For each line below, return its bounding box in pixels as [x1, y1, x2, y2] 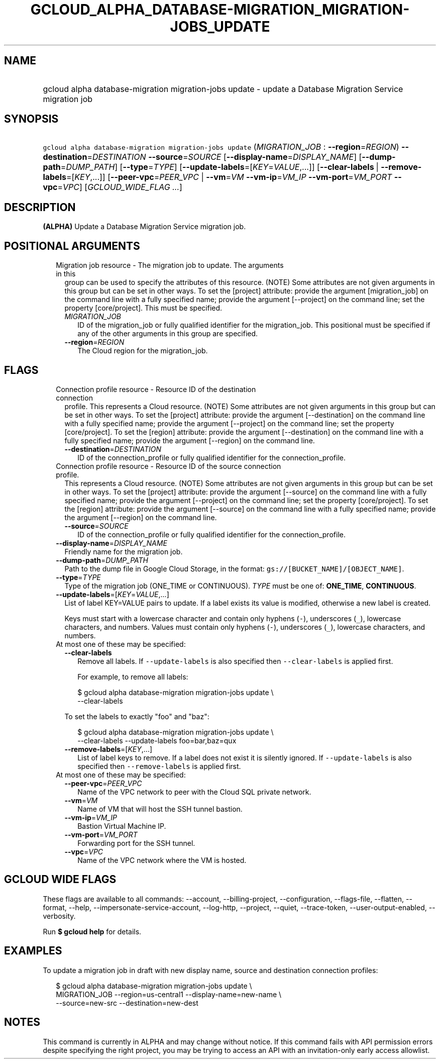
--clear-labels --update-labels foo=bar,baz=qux [77, 736, 237, 745]
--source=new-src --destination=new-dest [56, 998, 198, 1007]
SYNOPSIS [4, 113, 59, 126]
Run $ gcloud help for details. [43, 927, 142, 936]
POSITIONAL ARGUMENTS [4, 239, 140, 252]
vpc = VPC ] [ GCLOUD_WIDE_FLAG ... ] [43, 182, 182, 192]
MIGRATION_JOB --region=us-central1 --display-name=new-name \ [56, 990, 282, 999]
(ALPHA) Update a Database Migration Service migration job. [43, 222, 246, 231]
